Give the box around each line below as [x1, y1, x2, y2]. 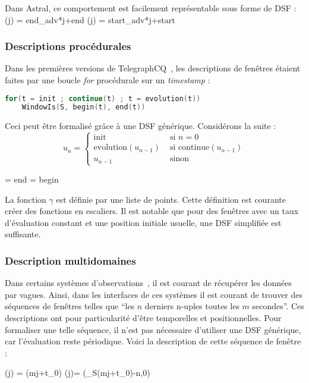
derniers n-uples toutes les [144, 300, 239, 312]
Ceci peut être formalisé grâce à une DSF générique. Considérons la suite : [5, 120, 276, 132]
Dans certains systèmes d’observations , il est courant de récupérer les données [5, 277, 292, 289]
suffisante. [5, 228, 41, 240]
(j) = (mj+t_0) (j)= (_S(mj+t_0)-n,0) [5, 366, 150, 379]
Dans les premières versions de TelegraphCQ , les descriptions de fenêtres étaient [5, 62, 301, 74]
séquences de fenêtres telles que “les [5, 300, 135, 312]
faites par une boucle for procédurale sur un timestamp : [5, 74, 210, 86]
